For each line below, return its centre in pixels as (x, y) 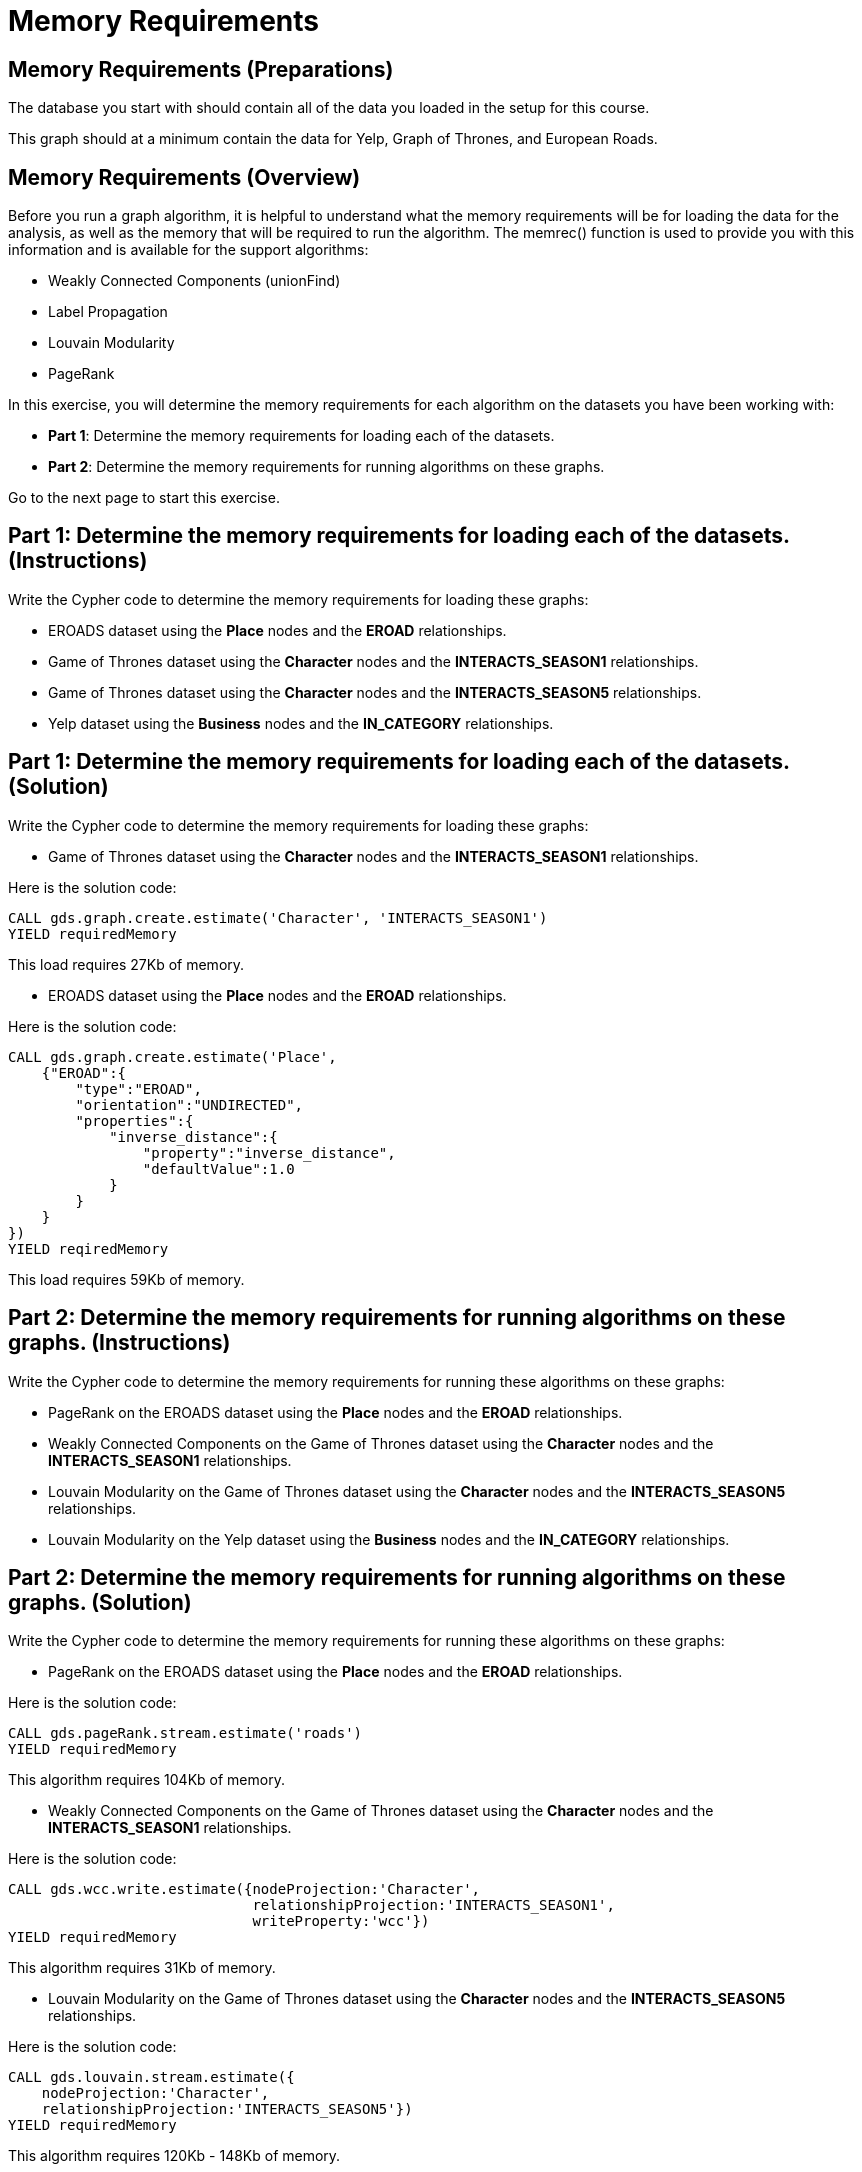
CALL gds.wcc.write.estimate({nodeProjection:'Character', (244, 1889)
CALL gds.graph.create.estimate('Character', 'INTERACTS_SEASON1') (278, 917)
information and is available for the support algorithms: (188, 250)
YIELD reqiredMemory (88, 1248)
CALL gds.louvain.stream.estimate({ (151, 2077)
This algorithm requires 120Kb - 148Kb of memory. (174, 2156)
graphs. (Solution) (100, 1602)
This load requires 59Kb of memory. (126, 1279)
